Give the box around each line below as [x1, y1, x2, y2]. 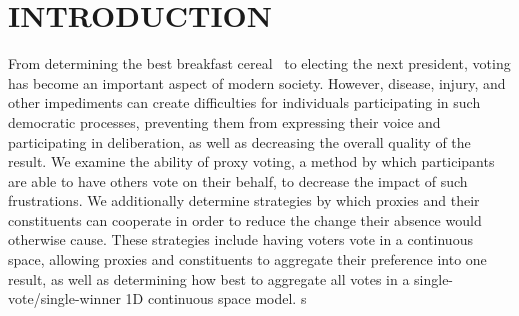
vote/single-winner [8, 288, 121, 309]
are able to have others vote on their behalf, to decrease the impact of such [8, 170, 468, 191]
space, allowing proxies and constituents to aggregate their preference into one [8, 249, 487, 270]
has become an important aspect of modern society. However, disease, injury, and [8, 72, 506, 93]
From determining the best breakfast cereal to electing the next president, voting [8, 53, 511, 74]
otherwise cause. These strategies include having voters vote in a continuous [8, 229, 473, 250]
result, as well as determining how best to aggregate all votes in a [8, 268, 410, 289]
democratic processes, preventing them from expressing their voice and [8, 111, 441, 132]
